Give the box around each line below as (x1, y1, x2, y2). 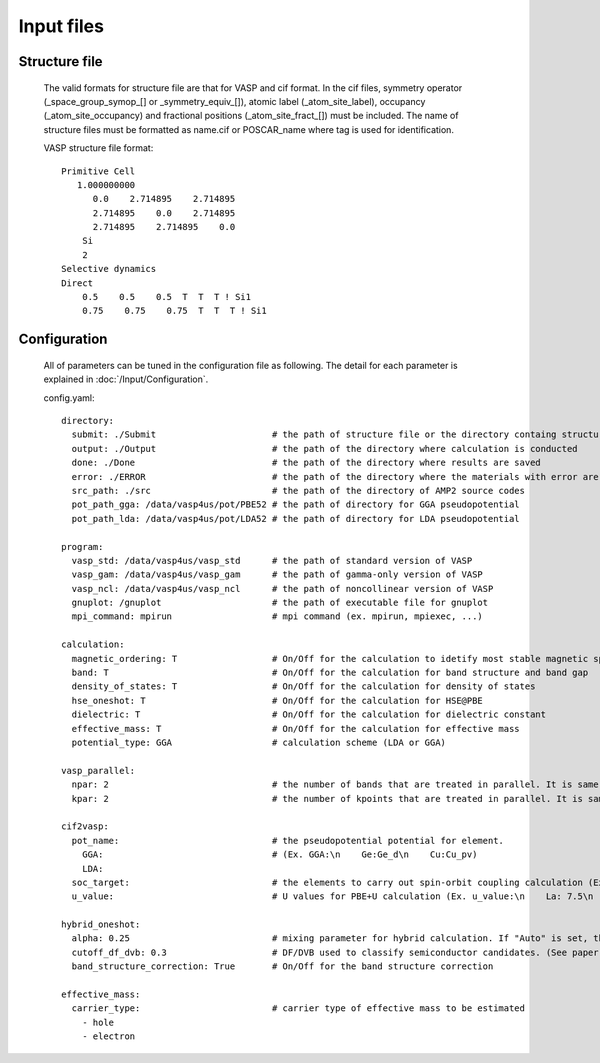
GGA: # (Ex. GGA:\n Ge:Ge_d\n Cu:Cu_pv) (81, 849, 478, 860)
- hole (81, 1016, 115, 1028)
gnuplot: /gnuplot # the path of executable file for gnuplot (71, 597, 489, 609)
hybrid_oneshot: (61, 919, 141, 930)
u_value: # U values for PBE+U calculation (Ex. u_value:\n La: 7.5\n (71, 891, 594, 902)
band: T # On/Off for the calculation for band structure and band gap (71, 667, 589, 679)
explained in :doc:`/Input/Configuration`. (43, 373, 209, 385)
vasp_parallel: (61, 765, 136, 776)
